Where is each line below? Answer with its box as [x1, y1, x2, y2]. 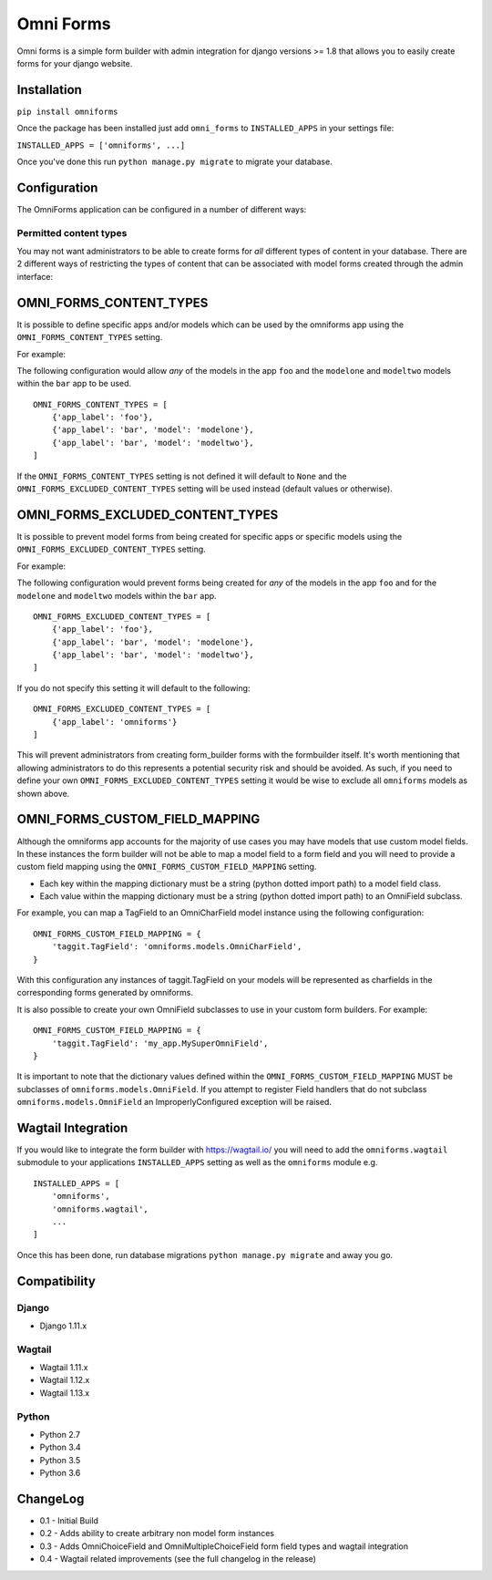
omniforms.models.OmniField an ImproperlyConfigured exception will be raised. [16, 1097, 333, 1108]
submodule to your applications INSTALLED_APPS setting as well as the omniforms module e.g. [16, 1157, 378, 1168]
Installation [16, 82, 82, 98]
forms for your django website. [16, 57, 133, 68]
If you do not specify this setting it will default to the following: [16, 682, 251, 693]
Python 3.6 [39, 1468, 81, 1479]
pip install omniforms [16, 106, 118, 117]
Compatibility [16, 1273, 96, 1289]
